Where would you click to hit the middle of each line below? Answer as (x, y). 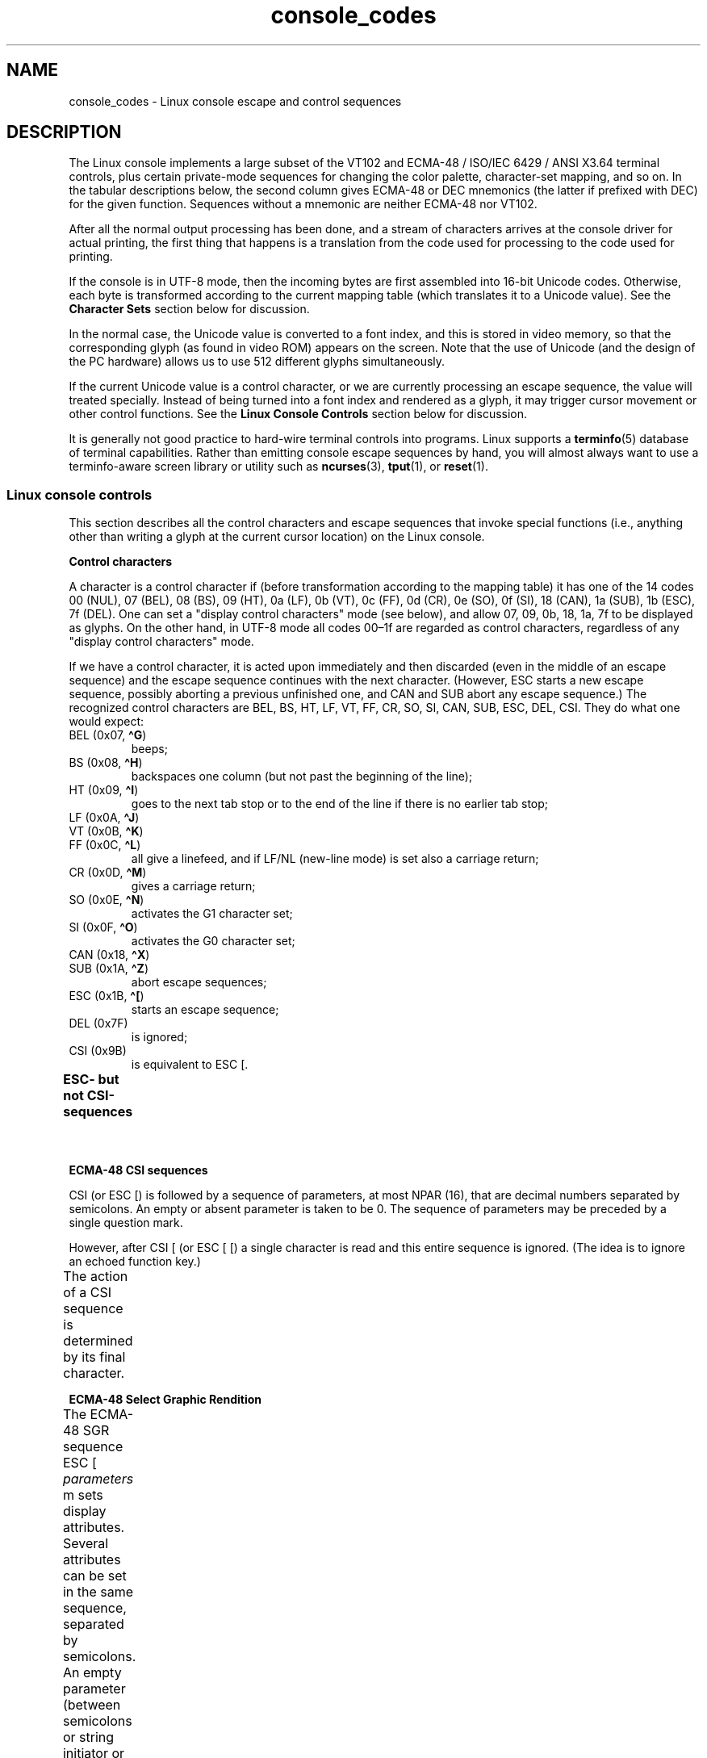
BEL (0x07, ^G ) (108, 735)
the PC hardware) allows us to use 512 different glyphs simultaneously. (257, 362)
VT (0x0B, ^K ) (106, 831)
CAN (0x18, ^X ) (109, 955)
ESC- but (91, 1080)
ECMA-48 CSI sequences (138, 1170)
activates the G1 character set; (212, 914)
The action (96, 1277)
